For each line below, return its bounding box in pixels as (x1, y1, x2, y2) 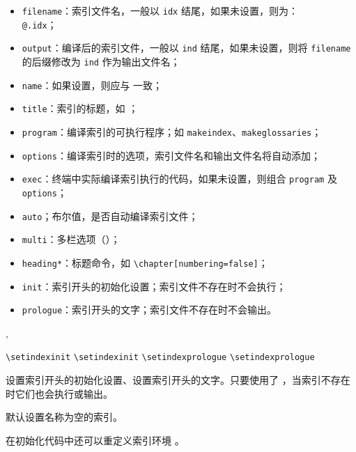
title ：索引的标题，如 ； (22, 101, 139, 116)
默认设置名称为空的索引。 (6, 410, 123, 424)
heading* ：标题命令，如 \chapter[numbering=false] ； (22, 255, 268, 270)
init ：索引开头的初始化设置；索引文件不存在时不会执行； (22, 279, 286, 293)
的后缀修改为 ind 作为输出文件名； (22, 54, 180, 68)
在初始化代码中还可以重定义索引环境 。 (6, 432, 185, 447)
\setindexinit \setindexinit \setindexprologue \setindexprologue (6, 352, 315, 363)
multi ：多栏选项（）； (22, 232, 121, 247)
